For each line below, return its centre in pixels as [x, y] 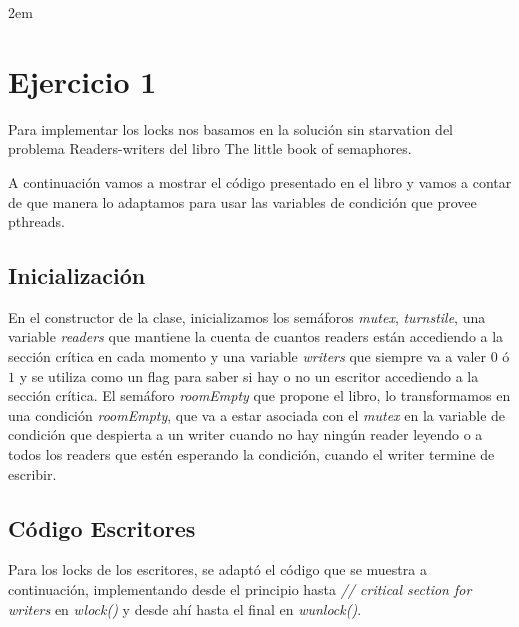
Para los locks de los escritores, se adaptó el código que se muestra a [217, 569]
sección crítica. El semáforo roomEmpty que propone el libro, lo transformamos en [259, 395]
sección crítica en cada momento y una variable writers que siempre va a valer [247, 356]
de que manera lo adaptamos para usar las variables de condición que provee [242, 201]
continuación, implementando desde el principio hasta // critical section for [240, 589]
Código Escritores [102, 527]
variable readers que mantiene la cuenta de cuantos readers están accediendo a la [256, 336]
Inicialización [77, 275]
